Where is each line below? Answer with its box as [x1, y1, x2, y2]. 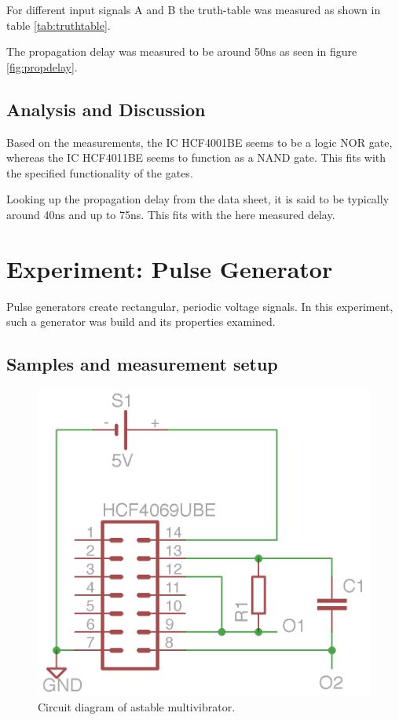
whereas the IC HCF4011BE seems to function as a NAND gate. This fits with [6, 149, 386, 166]
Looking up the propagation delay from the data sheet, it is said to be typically [6, 191, 390, 207]
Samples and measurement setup [6, 352, 278, 376]
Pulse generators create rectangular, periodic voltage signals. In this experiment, [6, 298, 394, 314]
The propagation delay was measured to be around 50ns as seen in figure [6, 43, 357, 60]
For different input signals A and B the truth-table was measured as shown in [6, 2, 381, 17]
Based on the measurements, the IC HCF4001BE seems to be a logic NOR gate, [6, 133, 393, 150]
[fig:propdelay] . [6, 58, 78, 75]
